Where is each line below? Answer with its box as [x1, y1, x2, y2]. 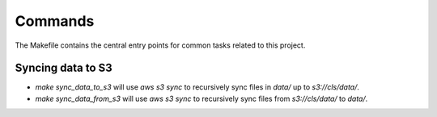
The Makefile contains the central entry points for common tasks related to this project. [15, 40, 306, 50]
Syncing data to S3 [15, 61, 112, 75]
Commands [15, 12, 95, 30]
